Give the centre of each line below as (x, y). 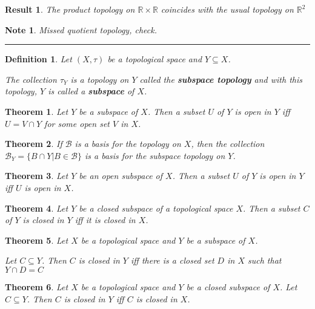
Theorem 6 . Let (37, 286)
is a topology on (100, 79)
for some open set (77, 123)
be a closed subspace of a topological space (156, 208)
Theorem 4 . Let (37, 208)
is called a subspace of (91, 91)
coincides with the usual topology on (227, 9)
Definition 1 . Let (38, 59)
